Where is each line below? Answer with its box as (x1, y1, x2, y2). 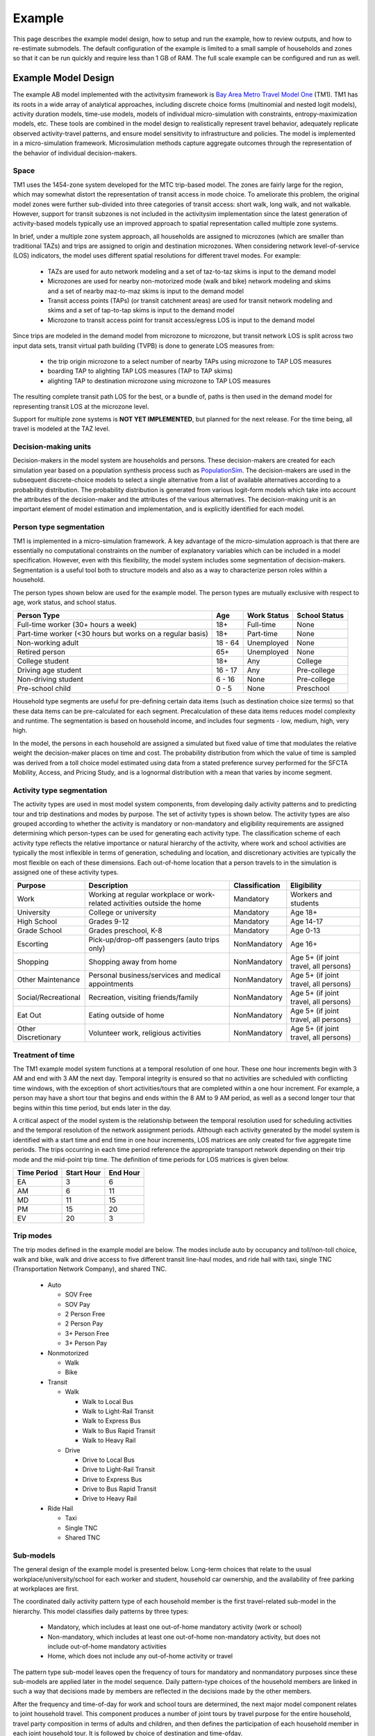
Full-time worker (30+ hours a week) (17, 620, 137, 630)
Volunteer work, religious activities (88, 1028, 201, 1038)
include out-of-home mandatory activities (47, 1642, 167, 1651)
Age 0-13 (290, 926, 321, 935)
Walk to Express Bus (82, 1417, 142, 1425)
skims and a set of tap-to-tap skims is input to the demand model (47, 306, 235, 315)
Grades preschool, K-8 (88, 926, 162, 935)
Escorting (17, 940, 49, 949)
